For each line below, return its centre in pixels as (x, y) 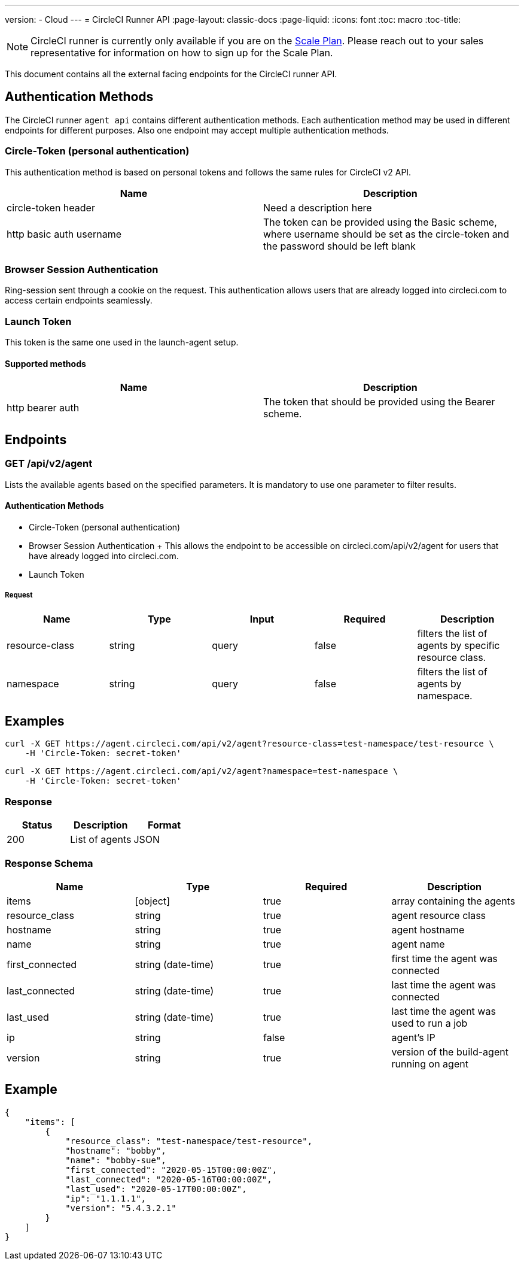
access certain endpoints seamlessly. (79, 301)
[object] (152, 901)
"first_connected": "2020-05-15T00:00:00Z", (171, 1170)
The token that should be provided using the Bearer (379, 402)
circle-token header (51, 207)
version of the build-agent (450, 1052)
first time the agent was (444, 958)
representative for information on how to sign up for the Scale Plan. (182, 53)
